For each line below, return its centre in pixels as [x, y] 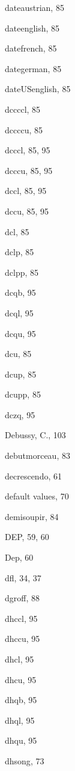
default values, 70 [37, 496]
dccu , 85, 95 [27, 211]
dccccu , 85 [24, 129]
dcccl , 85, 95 [28, 150]
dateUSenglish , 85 [38, 89]
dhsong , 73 [25, 760]
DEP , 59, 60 [27, 537]
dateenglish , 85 [32, 28]
